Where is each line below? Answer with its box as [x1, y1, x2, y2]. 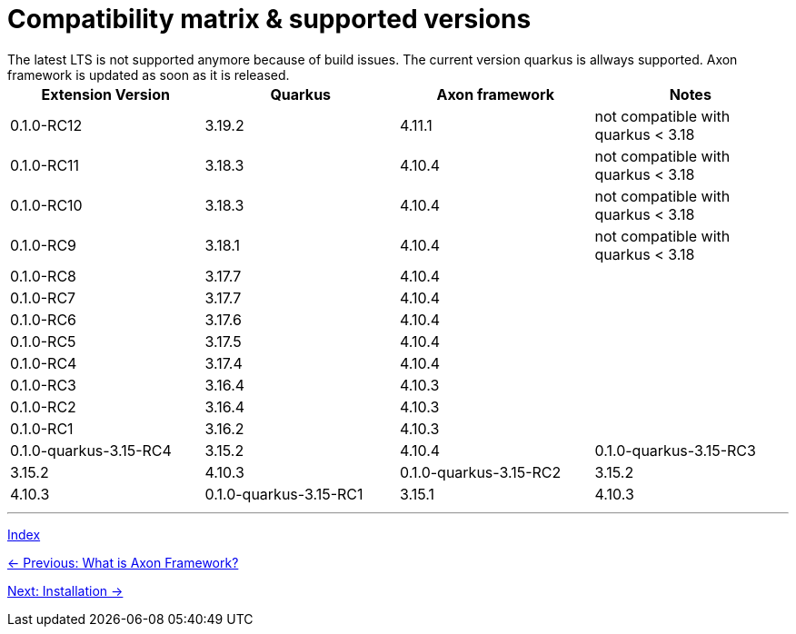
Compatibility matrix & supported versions [7, 4, 532, 35]
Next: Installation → [7, 582, 124, 599]
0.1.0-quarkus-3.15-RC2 [400, 462, 562, 481]
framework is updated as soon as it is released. [7, 66, 290, 83]
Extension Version [41, 84, 170, 104]
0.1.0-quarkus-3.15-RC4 [10, 441, 172, 460]
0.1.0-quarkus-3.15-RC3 [594, 441, 756, 460]
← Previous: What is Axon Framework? [7, 554, 239, 570]
